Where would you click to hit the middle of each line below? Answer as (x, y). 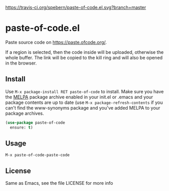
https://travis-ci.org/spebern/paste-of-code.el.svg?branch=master (76, 7)
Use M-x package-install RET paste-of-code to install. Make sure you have (84, 91)
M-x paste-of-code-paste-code (38, 155)
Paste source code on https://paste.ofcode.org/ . (56, 42)
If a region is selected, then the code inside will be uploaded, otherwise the (84, 52)
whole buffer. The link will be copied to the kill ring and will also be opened (84, 57)
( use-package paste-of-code (35, 122)
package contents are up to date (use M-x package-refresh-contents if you (84, 102)
